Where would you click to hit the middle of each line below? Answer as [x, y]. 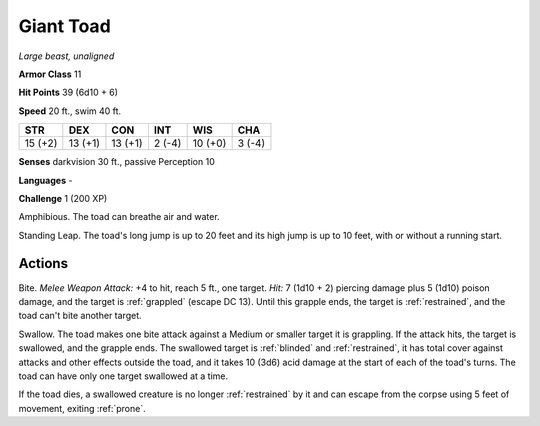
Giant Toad [65, 26]
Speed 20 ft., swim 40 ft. [70, 111]
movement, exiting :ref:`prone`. [82, 408]
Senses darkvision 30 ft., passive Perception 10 [116, 162]
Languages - [45, 180]
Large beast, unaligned [66, 56]
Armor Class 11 [50, 74]
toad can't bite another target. [80, 316]
